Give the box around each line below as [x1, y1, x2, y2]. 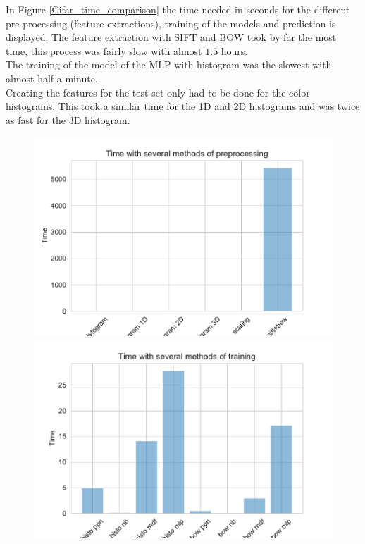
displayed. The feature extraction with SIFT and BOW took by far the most [6, 30, 337, 44]
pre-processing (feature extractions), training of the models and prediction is [6, 16, 336, 30]
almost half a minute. [6, 70, 98, 85]
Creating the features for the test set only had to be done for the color [6, 85, 310, 99]
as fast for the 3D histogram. [6, 112, 130, 127]
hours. [221, 43, 248, 58]
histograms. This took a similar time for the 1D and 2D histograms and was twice [6, 99, 360, 113]
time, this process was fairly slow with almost [6, 43, 202, 58]
